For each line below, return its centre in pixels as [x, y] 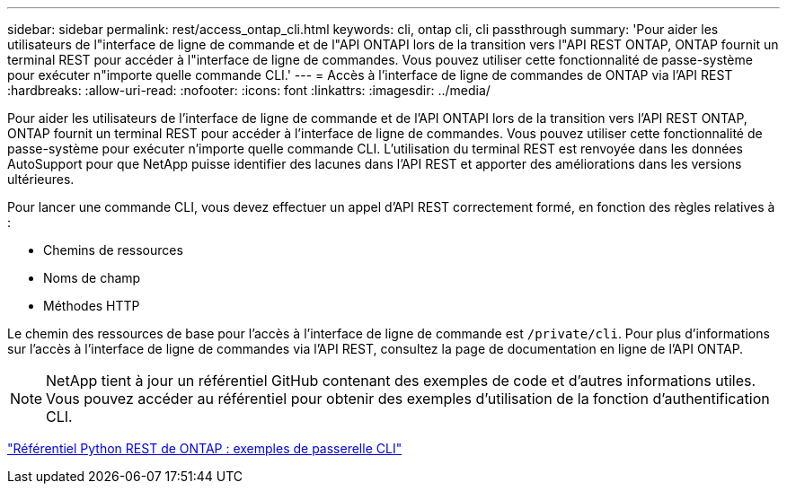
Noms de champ [92, 278]
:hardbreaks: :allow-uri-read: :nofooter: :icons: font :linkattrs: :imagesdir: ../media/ [249, 90]
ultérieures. [41, 179]
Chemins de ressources [113, 250]
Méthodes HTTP [92, 306]
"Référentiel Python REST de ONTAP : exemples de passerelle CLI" [205, 448]
